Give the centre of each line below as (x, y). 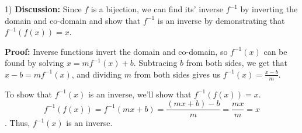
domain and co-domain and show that (73, 20)
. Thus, (18, 123)
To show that (28, 94)
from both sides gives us (177, 74)
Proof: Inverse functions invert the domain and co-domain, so (116, 51)
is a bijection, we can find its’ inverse (157, 9)
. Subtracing (155, 63)
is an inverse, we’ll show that (140, 94)
